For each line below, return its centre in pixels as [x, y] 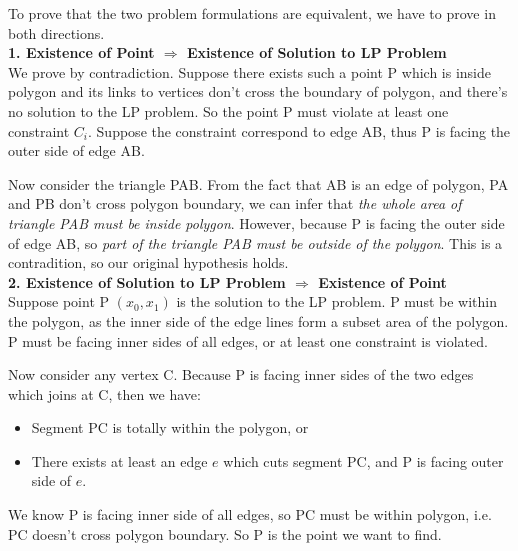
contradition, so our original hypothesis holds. [148, 262]
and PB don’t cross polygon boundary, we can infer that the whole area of [235, 203]
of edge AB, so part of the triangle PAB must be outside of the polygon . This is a [255, 242]
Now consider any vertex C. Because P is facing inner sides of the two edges [241, 374]
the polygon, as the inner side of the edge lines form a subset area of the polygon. [258, 320]
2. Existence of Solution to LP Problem [147, 281]
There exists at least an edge [119, 460]
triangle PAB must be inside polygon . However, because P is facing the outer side [256, 222]
